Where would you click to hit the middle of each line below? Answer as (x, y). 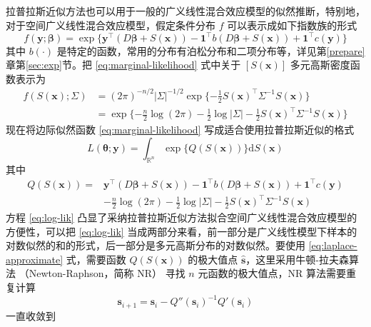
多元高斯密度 (320, 65)
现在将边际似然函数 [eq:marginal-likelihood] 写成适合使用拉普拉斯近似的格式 (180, 130)
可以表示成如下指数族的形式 (292, 25)
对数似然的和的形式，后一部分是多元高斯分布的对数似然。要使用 (156, 245)
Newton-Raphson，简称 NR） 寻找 (107, 273)
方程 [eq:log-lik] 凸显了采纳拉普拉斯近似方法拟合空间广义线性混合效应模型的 (182, 217)
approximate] (35, 259)
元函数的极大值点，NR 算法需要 (272, 273)
